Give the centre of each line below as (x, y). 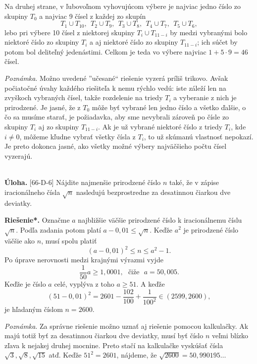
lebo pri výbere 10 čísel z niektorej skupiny (70, 32)
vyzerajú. (19, 155)
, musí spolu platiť (69, 241)
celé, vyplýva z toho (84, 284)
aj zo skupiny (59, 126)
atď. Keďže (65, 355)
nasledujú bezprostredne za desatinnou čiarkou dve (153, 192)
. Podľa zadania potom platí (58, 229)
